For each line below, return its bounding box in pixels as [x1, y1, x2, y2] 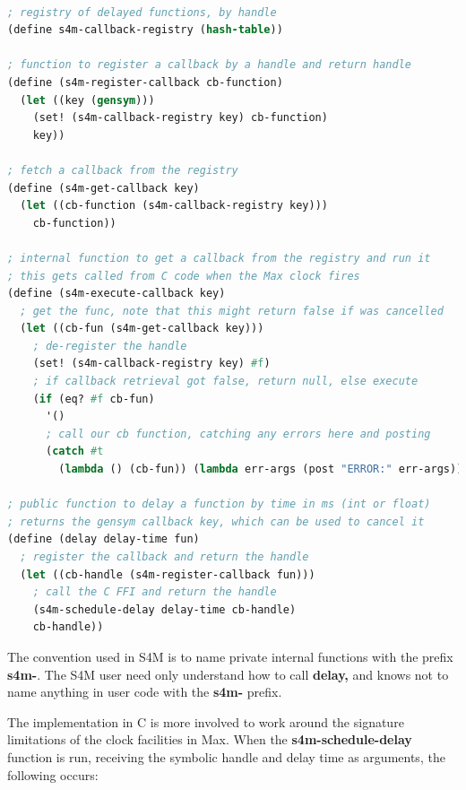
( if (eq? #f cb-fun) [32, 392, 155, 405]
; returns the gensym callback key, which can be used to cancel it [7, 515, 425, 528]
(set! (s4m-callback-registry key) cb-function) [32, 111, 328, 125]
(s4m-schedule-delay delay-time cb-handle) [32, 603, 297, 616]
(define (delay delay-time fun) [7, 533, 200, 546]
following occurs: [7, 765, 99, 784]
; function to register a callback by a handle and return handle [7, 58, 412, 72]
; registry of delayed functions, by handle [7, 5, 277, 19]
